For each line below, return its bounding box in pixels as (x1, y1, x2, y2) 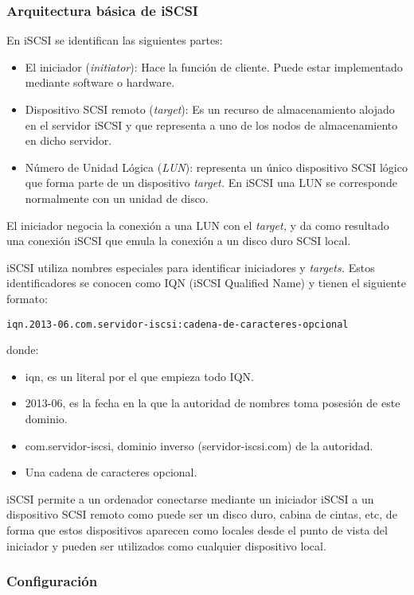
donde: (6, 341, 39, 358)
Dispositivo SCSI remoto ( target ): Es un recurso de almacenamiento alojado (25, 101, 395, 117)
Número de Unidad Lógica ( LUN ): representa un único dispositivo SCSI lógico (25, 158, 408, 175)
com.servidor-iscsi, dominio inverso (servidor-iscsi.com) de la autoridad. (25, 437, 373, 453)
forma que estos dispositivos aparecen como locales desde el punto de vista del (6, 521, 388, 538)
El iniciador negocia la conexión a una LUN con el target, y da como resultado (6, 216, 389, 233)
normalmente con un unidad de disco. (25, 189, 209, 206)
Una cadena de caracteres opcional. (25, 464, 197, 480)
